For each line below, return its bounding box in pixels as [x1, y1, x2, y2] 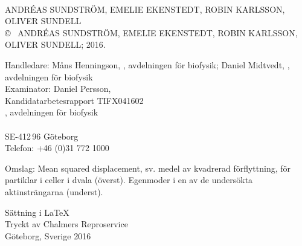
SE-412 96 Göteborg [5, 129, 79, 142]
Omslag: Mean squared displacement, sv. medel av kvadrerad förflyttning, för [5, 161, 291, 174]
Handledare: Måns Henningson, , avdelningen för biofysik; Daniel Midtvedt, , [5, 58, 290, 71]
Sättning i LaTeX [5, 206, 69, 218]
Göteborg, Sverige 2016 [5, 229, 91, 242]
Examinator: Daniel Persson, [5, 82, 111, 95]
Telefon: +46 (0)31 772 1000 [5, 141, 109, 154]
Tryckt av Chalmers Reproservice [5, 218, 128, 230]
